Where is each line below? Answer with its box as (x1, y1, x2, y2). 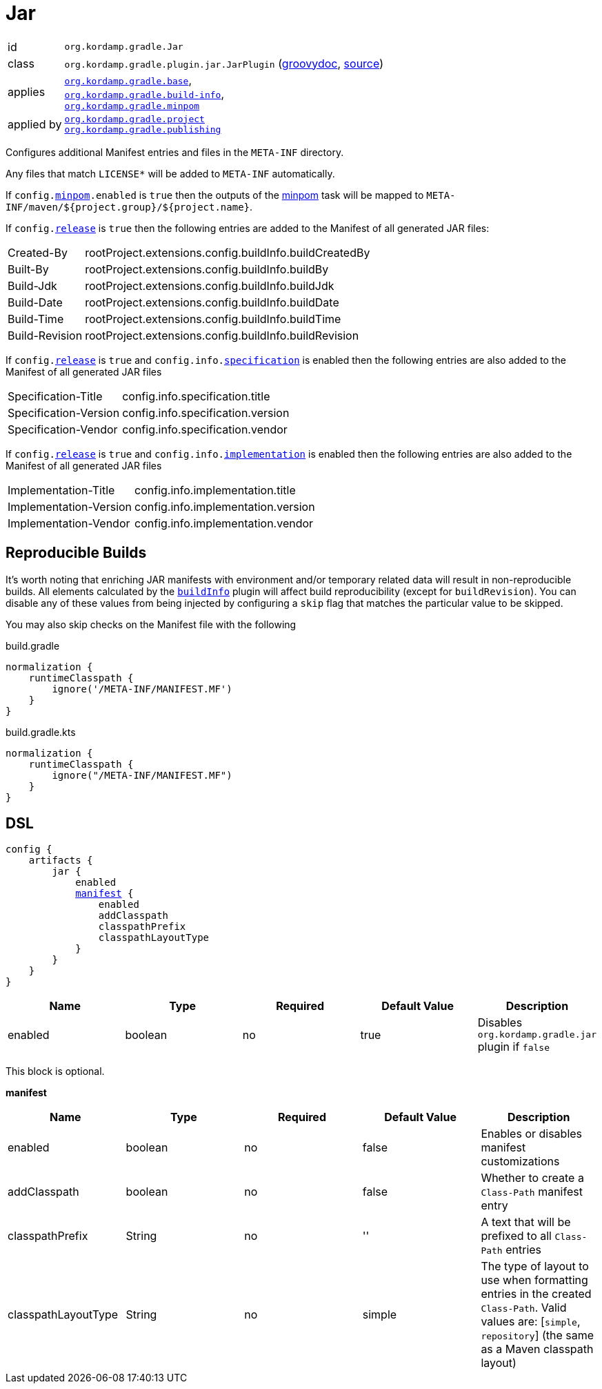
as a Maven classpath (481, 1342, 594, 1357)
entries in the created (481, 1287, 592, 1301)
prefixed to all (481, 1229, 552, 1243)
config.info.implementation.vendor (134, 516, 314, 530)
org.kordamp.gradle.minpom (64, 100, 200, 111)
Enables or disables (481, 1127, 583, 1141)
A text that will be (481, 1215, 571, 1230)
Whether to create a (481, 1171, 584, 1185)
